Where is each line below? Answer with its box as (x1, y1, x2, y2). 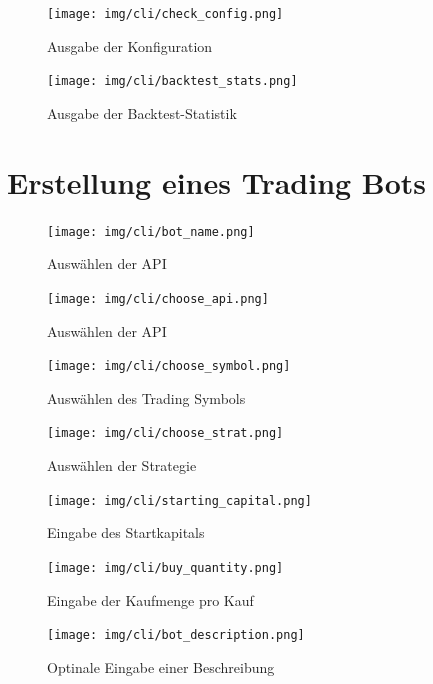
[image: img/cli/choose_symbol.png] (47, 359, 291, 374)
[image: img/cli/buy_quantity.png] (47, 560, 284, 575)
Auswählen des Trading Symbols (47, 387, 246, 408)
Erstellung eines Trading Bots (7, 161, 427, 202)
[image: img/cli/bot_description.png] (47, 628, 305, 643)
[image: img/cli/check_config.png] (47, 7, 284, 21)
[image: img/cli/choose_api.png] (47, 291, 269, 306)
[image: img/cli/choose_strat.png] (47, 426, 284, 441)
